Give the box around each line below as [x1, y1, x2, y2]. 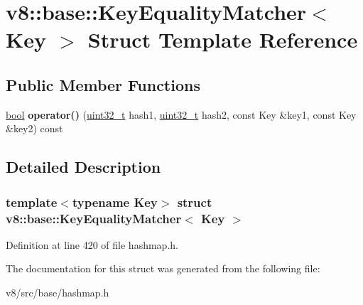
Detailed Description [6, 156, 161, 178]
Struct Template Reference [87, 25, 358, 54]
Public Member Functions [6, 73, 200, 95]
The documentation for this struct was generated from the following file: [6, 261, 320, 276]
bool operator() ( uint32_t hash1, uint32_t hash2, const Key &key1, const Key [6, 107, 357, 122]
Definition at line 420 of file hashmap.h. [6, 237, 178, 252]
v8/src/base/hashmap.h [6, 285, 109, 300]
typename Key [72, 193, 158, 210]
